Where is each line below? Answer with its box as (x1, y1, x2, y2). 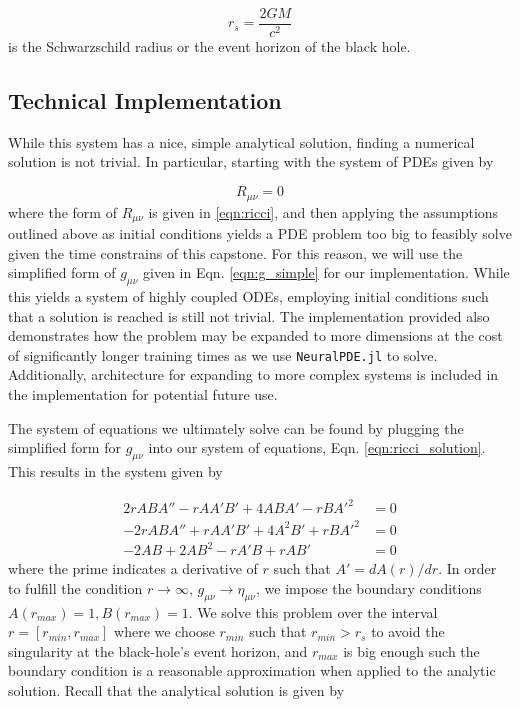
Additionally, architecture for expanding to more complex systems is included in (8, 364, 499, 385)
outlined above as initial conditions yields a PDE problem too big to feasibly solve (8, 222, 512, 243)
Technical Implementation (8, 85, 282, 116)
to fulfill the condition (8, 577, 143, 598)
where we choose (114, 621, 215, 642)
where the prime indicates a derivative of (8, 558, 258, 579)
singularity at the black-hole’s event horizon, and (8, 640, 308, 661)
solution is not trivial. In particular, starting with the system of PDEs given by (8, 151, 494, 172)
